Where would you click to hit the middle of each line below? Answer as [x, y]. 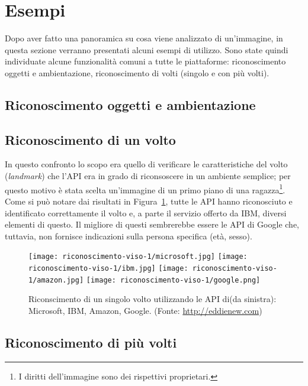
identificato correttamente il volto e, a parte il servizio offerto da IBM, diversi [146, 213]
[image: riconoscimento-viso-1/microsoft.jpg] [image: [138, 257]
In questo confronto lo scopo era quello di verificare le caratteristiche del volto [146, 164]
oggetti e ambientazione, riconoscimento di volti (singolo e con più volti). [137, 72]
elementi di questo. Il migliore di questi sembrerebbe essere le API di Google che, [152, 224]
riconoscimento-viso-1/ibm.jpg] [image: [108, 268]
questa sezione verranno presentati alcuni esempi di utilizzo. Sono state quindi [147, 49]
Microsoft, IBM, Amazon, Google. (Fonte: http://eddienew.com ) [145, 310]
